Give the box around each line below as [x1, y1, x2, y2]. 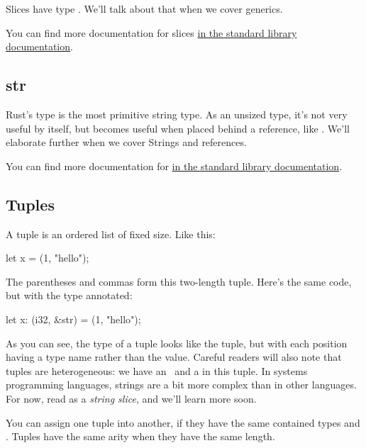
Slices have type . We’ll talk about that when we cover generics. [6, 1, 283, 16]
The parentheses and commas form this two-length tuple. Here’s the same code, [6, 274, 352, 289]
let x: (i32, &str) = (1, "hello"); [6, 311, 141, 326]
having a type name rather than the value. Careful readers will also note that [6, 349, 342, 364]
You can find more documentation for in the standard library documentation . [6, 158, 343, 173]
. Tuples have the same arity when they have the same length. [6, 429, 275, 444]
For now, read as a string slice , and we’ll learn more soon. [6, 391, 257, 405]
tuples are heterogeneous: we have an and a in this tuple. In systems [6, 363, 308, 378]
